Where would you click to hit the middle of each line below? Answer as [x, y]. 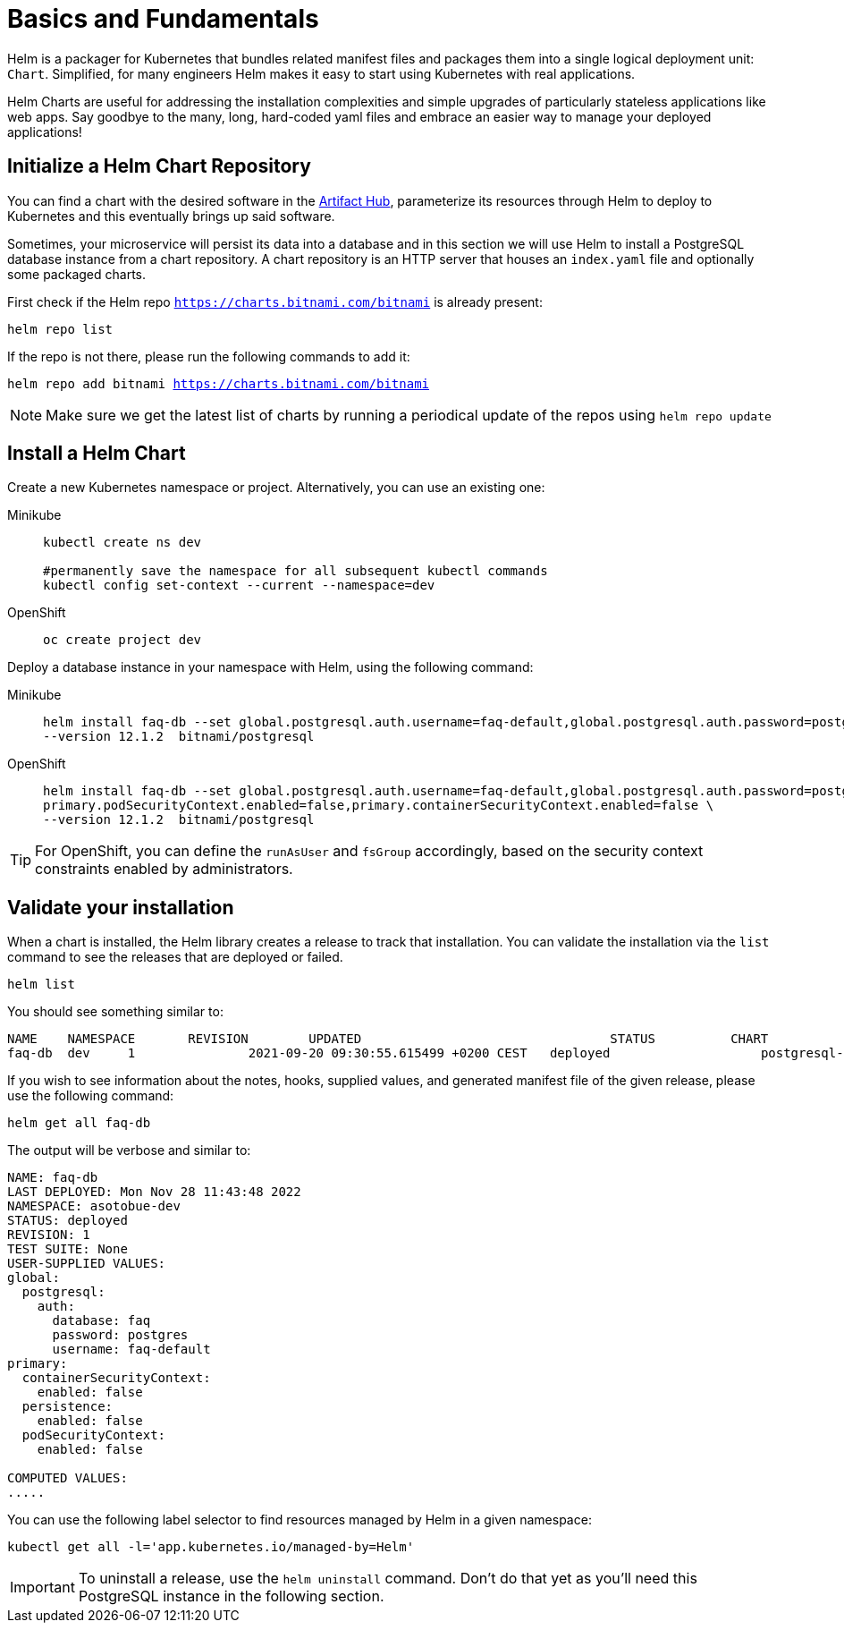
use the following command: [91, 1096]
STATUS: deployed [68, 1221]
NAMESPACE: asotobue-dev [94, 1206]
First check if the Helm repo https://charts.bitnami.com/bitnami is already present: [275, 301]
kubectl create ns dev [122, 543]
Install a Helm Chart [97, 454]
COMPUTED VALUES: [68, 1478]
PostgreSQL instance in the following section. [231, 1596]
